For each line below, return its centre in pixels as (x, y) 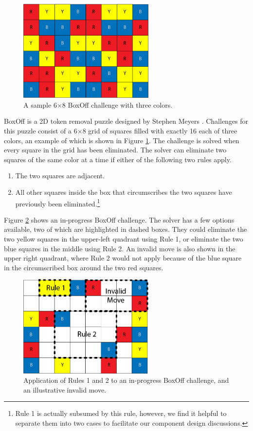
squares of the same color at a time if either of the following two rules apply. (118, 159)
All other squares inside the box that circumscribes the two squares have (124, 192)
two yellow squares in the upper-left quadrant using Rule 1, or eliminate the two (124, 239)
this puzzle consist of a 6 (41, 131)
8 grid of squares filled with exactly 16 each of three (160, 131)
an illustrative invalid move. (65, 389)
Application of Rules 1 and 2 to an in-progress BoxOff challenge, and (126, 380)
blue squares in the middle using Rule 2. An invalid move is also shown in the (120, 248)
